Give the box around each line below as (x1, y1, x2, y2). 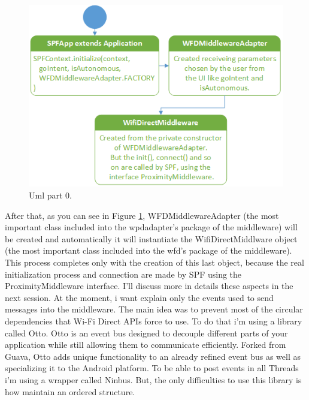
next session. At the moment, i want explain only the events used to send (5, 291, 274, 303)
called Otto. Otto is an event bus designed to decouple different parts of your (5, 326, 288, 339)
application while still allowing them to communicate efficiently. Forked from (5, 338, 286, 351)
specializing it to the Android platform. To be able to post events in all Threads (5, 362, 299, 374)
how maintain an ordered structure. (5, 385, 135, 398)
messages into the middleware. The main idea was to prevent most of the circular (5, 303, 303, 315)
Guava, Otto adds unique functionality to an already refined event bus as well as (5, 350, 301, 362)
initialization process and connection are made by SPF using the (5, 267, 242, 280)
